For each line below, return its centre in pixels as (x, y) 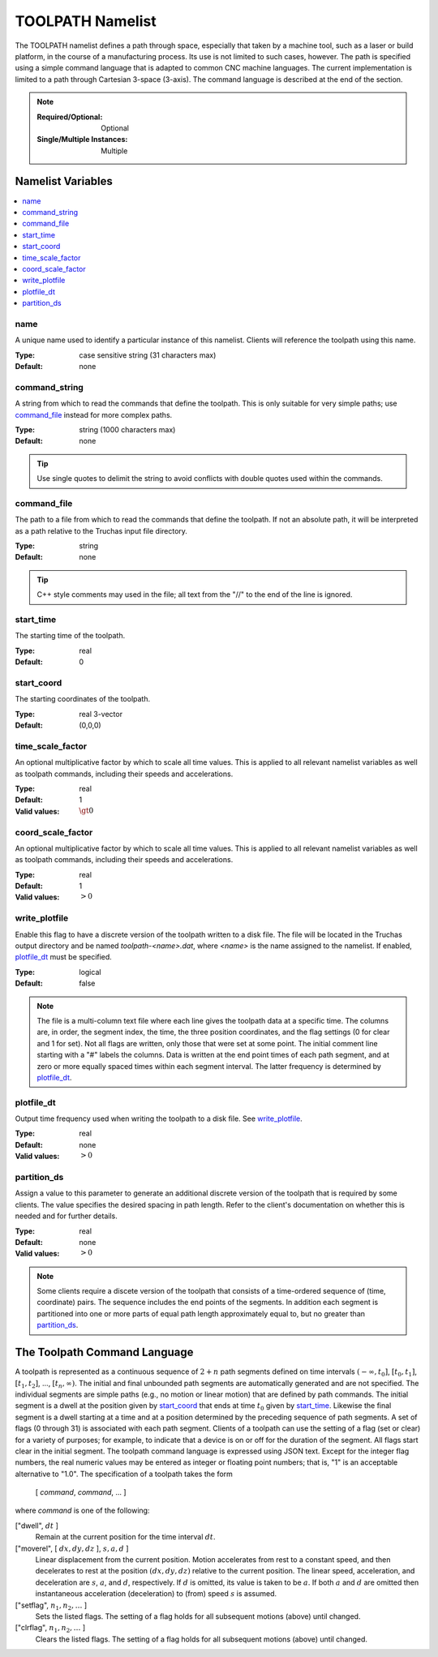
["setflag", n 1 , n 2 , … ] (51, 1606)
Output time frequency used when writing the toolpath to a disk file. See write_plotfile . (159, 1118)
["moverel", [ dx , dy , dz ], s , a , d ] (72, 1548)
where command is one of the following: (82, 1511)
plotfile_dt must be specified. (64, 957)
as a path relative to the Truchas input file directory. (101, 530)
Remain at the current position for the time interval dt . (125, 1537)
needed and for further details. (66, 1216)
